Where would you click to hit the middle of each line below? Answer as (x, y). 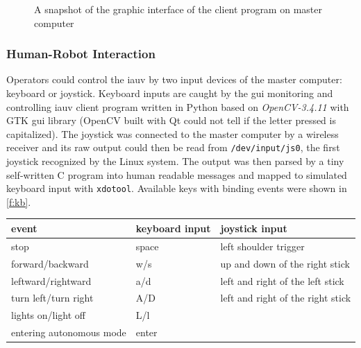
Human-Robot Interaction (81, 54)
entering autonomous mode (69, 332)
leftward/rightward (51, 280)
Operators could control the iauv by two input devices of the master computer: (174, 79)
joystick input (254, 228)
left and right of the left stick (282, 280)
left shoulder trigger (262, 246)
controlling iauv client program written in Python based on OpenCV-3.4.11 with (178, 106)
